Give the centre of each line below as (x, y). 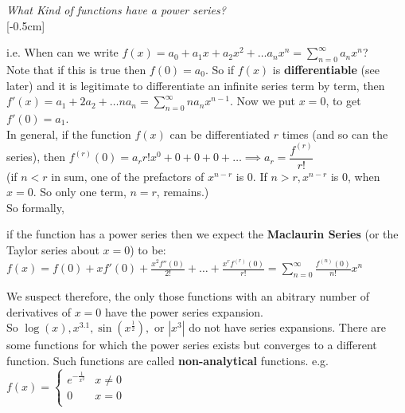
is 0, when (355, 176)
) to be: (148, 250)
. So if (220, 69)
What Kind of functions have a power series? (116, 10)
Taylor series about (53, 250)
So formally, (35, 207)
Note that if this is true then (76, 69)
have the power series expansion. (185, 311)
